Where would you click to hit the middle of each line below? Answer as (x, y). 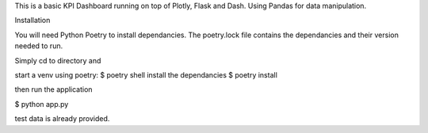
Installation (32, 21)
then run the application (53, 89)
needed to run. (39, 46)
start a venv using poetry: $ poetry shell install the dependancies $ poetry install (146, 74)
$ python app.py (42, 104)
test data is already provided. (62, 119)
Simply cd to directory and (58, 60)
